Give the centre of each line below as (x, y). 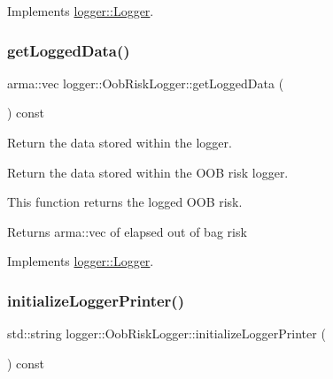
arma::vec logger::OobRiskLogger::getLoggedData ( (146, 83)
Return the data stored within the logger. (120, 142)
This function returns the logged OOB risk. (125, 202)
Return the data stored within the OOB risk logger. (148, 172)
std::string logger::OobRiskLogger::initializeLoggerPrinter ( (166, 334)
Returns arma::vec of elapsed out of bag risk (127, 231)
